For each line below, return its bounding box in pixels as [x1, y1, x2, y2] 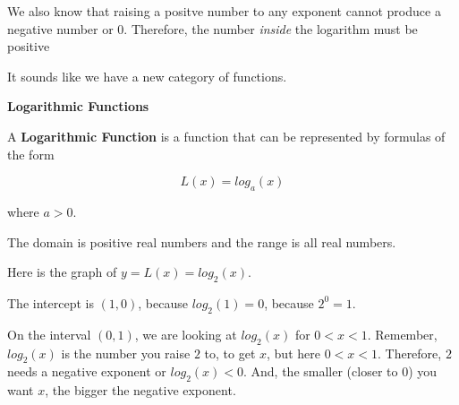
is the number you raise [61, 343, 191, 362]
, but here [267, 343, 320, 362]
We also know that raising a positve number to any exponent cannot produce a [7, 2, 441, 20]
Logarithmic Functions [7, 97, 149, 116]
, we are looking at [134, 324, 237, 343]
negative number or [7, 19, 114, 38]
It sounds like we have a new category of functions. [7, 66, 287, 85]
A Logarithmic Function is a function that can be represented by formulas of [7, 126, 446, 145]
